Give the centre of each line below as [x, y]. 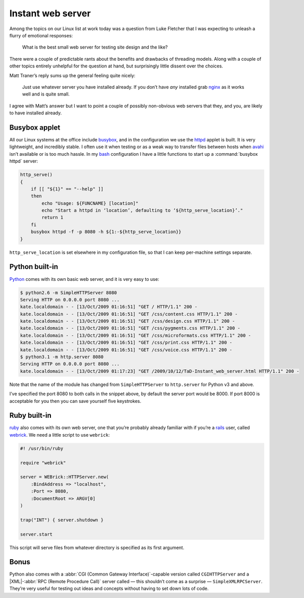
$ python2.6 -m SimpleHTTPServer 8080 [68, 293]
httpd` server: [24, 161]
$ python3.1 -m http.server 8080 [62, 357]
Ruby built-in [31, 415]
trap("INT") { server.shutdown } [62, 520]
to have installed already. [36, 113]
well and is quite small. [46, 94]
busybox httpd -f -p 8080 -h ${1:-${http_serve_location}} [106, 232]
